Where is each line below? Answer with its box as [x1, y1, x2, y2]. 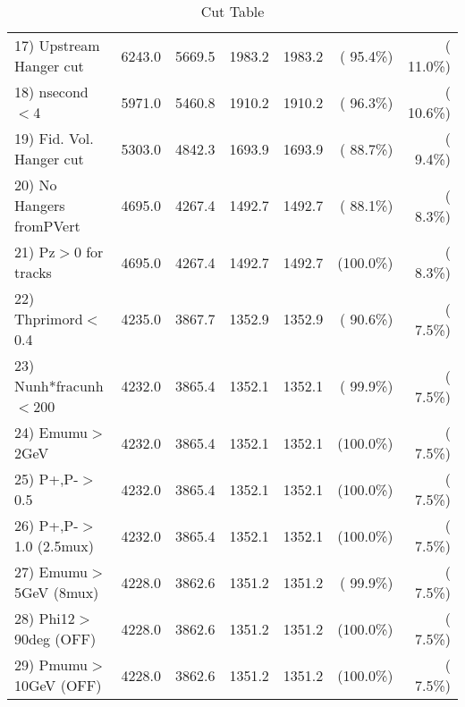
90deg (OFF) [14, 628, 97, 649]
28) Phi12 [14, 608, 75, 628]
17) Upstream [14, 35, 100, 55]
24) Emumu [14, 422, 89, 442]
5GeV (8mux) [14, 582, 99, 602]
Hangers [14, 195, 65, 215]
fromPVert [14, 215, 80, 236]
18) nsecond [14, 81, 89, 102]
